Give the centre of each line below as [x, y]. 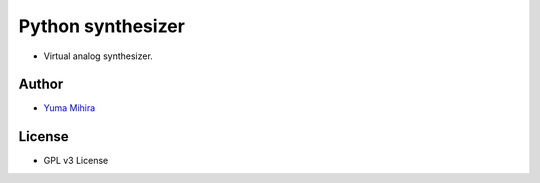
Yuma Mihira [69, 108]
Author [41, 84]
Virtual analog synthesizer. [98, 56]
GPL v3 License [76, 161]
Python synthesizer [101, 26]
